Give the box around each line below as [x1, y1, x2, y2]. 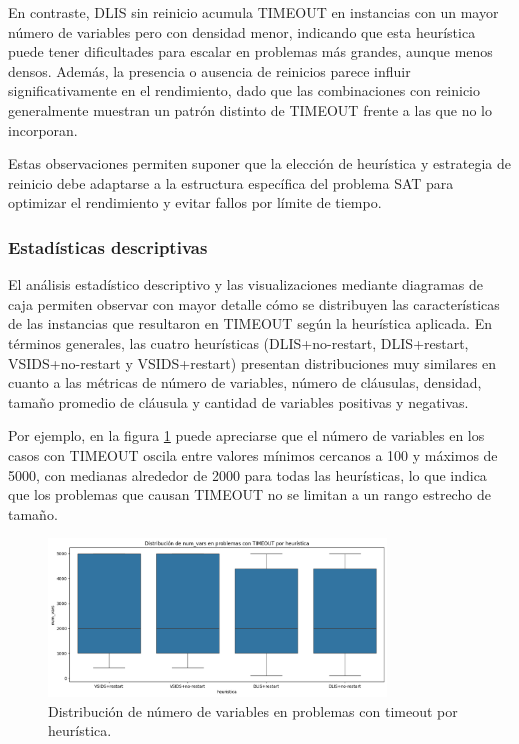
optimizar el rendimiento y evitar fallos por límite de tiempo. [8, 192, 382, 213]
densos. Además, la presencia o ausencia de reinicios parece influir [8, 60, 411, 81]
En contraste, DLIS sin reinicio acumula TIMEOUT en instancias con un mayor [8, 2, 499, 22]
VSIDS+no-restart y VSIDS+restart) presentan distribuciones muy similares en [8, 352, 497, 373]
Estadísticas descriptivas [8, 234, 208, 259]
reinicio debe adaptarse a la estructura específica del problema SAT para [8, 172, 454, 193]
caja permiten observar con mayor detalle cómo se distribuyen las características [8, 293, 500, 314]
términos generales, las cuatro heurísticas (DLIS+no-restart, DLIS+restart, [8, 332, 469, 353]
